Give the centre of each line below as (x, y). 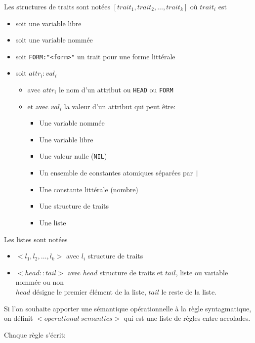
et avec (38, 106)
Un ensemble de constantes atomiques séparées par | (119, 173)
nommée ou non (40, 282)
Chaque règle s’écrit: (35, 334)
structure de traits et (131, 272)
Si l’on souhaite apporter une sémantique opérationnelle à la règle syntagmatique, (128, 308)
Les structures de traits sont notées (57, 6)
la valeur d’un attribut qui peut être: (120, 106)
